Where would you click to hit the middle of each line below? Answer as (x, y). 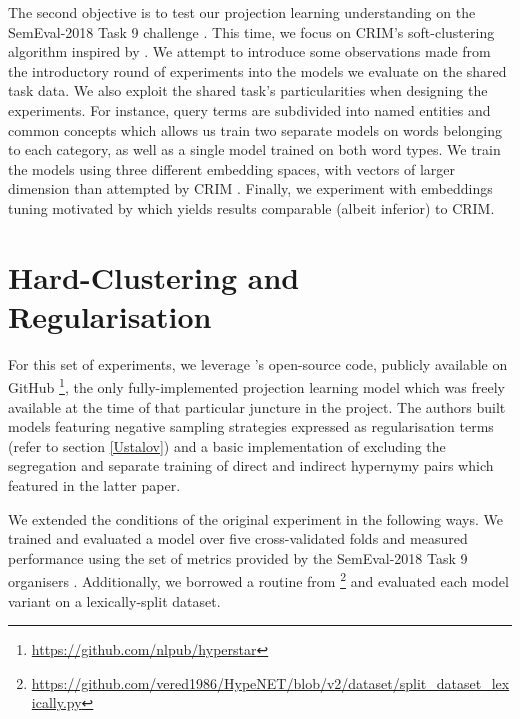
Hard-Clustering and (154, 276)
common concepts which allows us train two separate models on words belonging (255, 129)
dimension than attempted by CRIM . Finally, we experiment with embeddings (250, 188)
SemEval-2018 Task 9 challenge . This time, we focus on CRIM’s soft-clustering (251, 31)
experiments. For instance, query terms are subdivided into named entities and (249, 109)
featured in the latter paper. (94, 485)
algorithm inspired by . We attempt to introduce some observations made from (249, 51)
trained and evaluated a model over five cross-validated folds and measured (238, 538)
